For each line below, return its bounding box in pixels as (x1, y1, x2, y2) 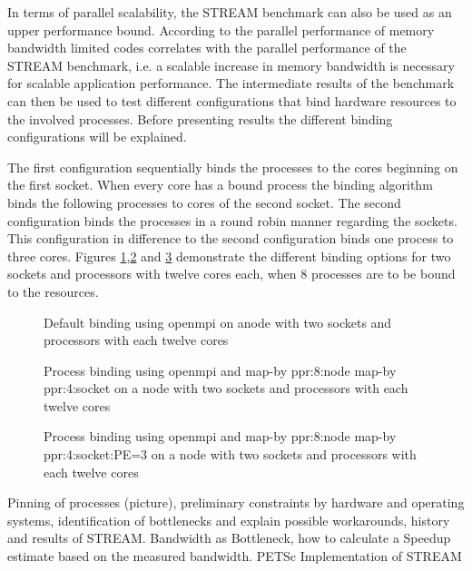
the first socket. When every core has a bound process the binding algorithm (7, 175, 433, 194)
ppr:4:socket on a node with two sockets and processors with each (44, 379, 408, 398)
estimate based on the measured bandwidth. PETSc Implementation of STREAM (7, 546, 462, 566)
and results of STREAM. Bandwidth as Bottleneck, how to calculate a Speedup (7, 528, 451, 547)
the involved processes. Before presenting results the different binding (7, 109, 393, 128)
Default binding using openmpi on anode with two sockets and (44, 312, 392, 331)
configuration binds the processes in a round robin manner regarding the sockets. (7, 211, 457, 230)
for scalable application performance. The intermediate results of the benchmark (7, 74, 455, 93)
